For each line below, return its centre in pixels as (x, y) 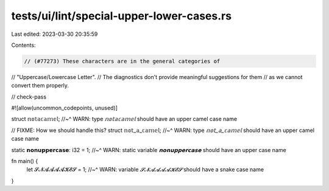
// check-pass (29, 97)
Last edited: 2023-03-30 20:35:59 (55, 34)
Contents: (23, 45)
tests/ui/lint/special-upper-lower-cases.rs (121, 16)
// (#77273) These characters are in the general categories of (122, 61)
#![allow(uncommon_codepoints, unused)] (65, 108)
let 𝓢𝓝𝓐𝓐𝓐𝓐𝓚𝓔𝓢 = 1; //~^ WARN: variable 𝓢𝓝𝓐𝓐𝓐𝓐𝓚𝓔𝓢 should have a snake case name (145, 170)
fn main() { (25, 161)
